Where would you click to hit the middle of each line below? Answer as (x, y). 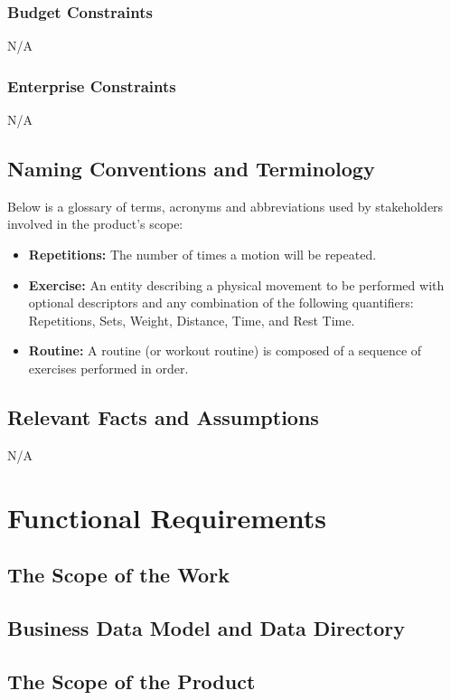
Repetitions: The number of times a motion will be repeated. (202, 255)
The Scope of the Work (118, 575)
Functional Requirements (167, 517)
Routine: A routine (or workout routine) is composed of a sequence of (225, 350)
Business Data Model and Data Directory (206, 627)
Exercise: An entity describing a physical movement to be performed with (236, 284)
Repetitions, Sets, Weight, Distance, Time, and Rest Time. (192, 320)
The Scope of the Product (132, 681)
